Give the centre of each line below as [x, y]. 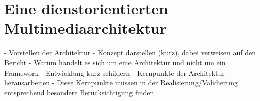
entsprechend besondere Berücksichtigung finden [79, 92]
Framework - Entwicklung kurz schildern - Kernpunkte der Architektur [115, 72]
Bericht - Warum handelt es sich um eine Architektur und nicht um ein [115, 62]
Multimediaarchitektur [86, 28]
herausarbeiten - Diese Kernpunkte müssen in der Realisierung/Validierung [121, 82]
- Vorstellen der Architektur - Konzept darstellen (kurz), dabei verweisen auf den [130, 53]
